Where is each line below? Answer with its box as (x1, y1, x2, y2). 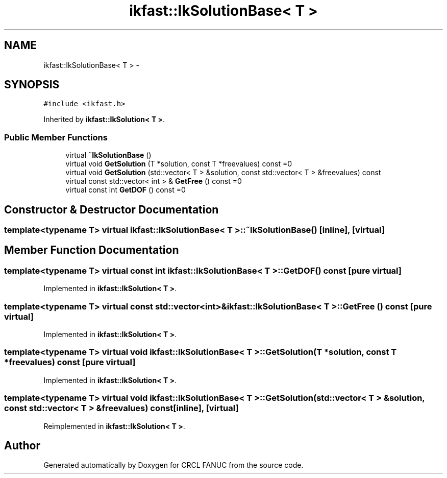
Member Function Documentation (4, 244, 179, 257)
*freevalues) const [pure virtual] (4, 357, 136, 368)
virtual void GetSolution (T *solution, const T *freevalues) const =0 (65, 159, 292, 169)
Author (4, 439, 40, 452)
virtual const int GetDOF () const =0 (65, 185, 186, 195)
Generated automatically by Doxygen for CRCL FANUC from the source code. (43, 461, 304, 470)
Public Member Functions (4, 132, 108, 142)
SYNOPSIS (4, 78, 60, 91)
